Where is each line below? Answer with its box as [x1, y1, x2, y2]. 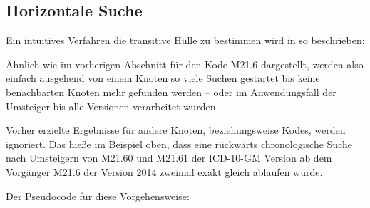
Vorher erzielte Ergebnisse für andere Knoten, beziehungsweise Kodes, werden [6, 123, 346, 137]
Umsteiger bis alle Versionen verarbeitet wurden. [6, 98, 219, 113]
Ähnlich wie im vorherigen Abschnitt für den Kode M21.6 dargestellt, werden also [6, 56, 364, 71]
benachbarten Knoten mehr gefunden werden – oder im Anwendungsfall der [6, 84, 336, 99]
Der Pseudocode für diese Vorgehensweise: [6, 188, 190, 203]
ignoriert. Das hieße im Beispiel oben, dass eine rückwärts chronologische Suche [6, 136, 352, 151]
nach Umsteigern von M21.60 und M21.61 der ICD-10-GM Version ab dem [6, 150, 332, 165]
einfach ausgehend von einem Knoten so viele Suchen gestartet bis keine [6, 71, 320, 85]
